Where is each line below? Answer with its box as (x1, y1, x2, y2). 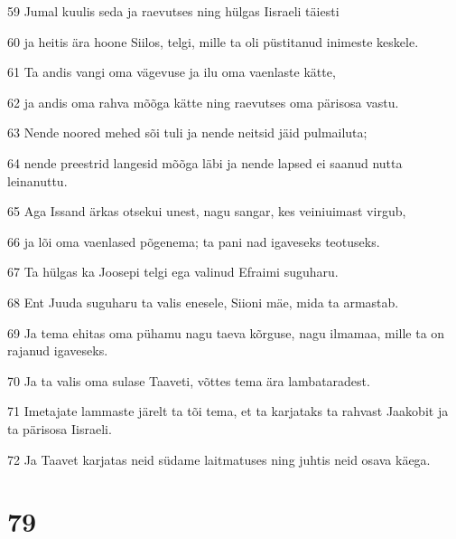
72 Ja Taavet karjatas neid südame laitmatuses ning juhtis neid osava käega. (7, 449, 431, 468)
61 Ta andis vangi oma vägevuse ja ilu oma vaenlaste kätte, (7, 62, 336, 81)
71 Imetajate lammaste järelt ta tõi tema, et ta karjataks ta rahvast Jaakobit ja (7, 402, 449, 421)
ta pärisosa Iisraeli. (7, 419, 112, 438)
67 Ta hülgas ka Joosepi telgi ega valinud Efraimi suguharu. (7, 262, 339, 281)
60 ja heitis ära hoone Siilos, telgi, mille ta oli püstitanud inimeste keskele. (7, 32, 419, 51)
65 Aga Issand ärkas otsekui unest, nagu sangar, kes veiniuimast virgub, (7, 202, 406, 221)
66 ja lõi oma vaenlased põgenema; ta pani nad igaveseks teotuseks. (7, 232, 380, 251)
